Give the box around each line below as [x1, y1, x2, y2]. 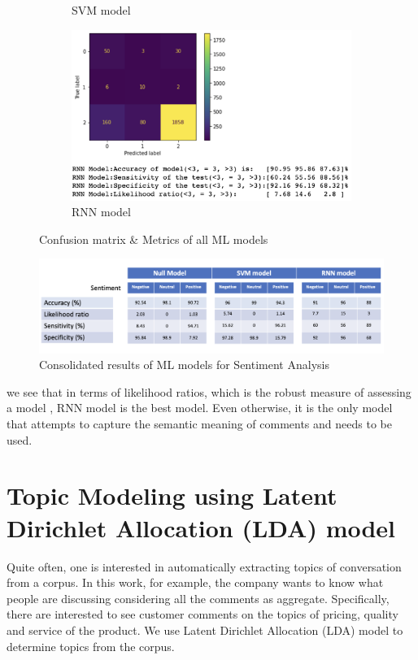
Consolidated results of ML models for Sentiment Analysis [39, 356, 329, 373]
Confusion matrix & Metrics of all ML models [39, 230, 268, 247]
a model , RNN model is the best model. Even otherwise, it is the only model [7, 399, 393, 416]
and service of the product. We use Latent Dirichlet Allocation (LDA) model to [7, 621, 403, 638]
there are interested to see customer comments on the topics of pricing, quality [7, 606, 398, 623]
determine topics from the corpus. [7, 637, 175, 654]
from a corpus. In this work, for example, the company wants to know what [7, 574, 384, 591]
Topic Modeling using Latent [7, 479, 337, 512]
